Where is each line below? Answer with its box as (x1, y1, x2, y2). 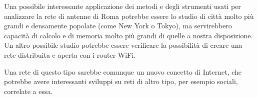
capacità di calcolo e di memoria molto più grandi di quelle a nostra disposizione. (4, 30, 253, 40)
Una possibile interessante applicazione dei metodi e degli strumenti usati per (4, 1, 241, 11)
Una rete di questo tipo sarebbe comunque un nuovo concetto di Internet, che (4, 66, 242, 77)
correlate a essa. (4, 86, 53, 96)
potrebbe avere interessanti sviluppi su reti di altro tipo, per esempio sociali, (4, 76, 238, 87)
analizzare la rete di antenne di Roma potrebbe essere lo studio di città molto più (4, 10, 254, 21)
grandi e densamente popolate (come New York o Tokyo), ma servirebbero (4, 20, 232, 31)
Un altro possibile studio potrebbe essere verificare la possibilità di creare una (4, 40, 242, 50)
